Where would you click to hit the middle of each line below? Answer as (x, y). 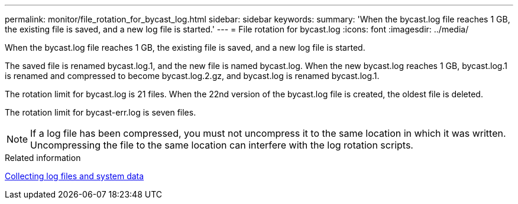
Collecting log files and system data (75, 176)
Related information (43, 158)
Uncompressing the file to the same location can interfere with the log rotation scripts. (222, 145)
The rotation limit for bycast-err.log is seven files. (101, 112)
